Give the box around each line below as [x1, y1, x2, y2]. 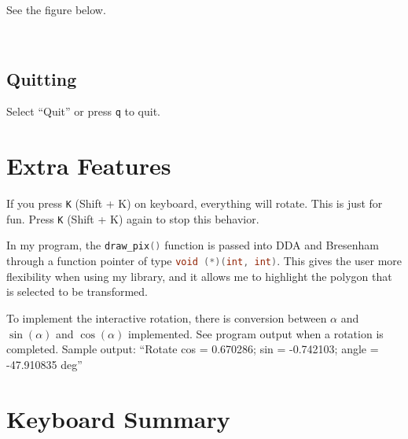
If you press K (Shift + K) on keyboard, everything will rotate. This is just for [6, 195, 383, 212]
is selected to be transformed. [6, 283, 148, 300]
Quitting [6, 66, 77, 90]
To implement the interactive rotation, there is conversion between [6, 309, 327, 326]
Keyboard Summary [6, 402, 230, 434]
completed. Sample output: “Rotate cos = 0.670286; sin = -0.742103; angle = [6, 341, 379, 357]
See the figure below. [6, 2, 106, 17]
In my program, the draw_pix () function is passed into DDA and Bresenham [6, 237, 379, 253]
